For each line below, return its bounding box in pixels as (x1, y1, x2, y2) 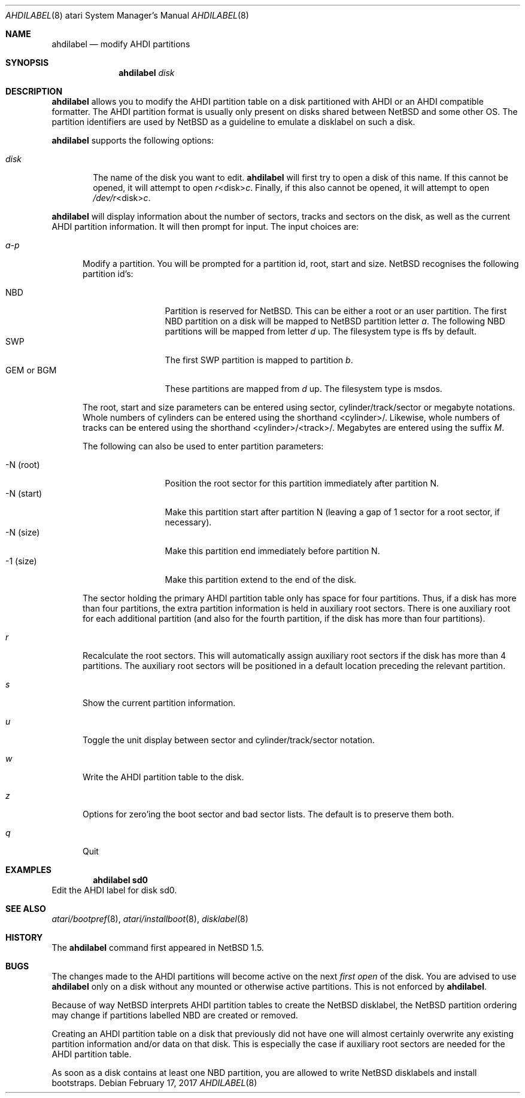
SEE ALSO (5, 904, 46, 914)
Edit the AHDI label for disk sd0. (51, 885, 177, 895)
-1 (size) (5, 556, 37, 566)
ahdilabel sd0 (93, 875, 148, 885)
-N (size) (5, 527, 40, 537)
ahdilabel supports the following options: (51, 135, 214, 145)
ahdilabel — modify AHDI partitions (51, 39, 190, 49)
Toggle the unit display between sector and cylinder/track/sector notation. (83, 735, 375, 745)
